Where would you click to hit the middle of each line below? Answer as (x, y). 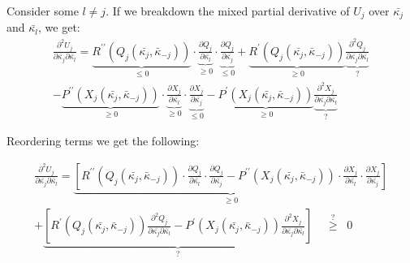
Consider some (43, 11)
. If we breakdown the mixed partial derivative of (228, 11)
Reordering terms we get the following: (103, 141)
